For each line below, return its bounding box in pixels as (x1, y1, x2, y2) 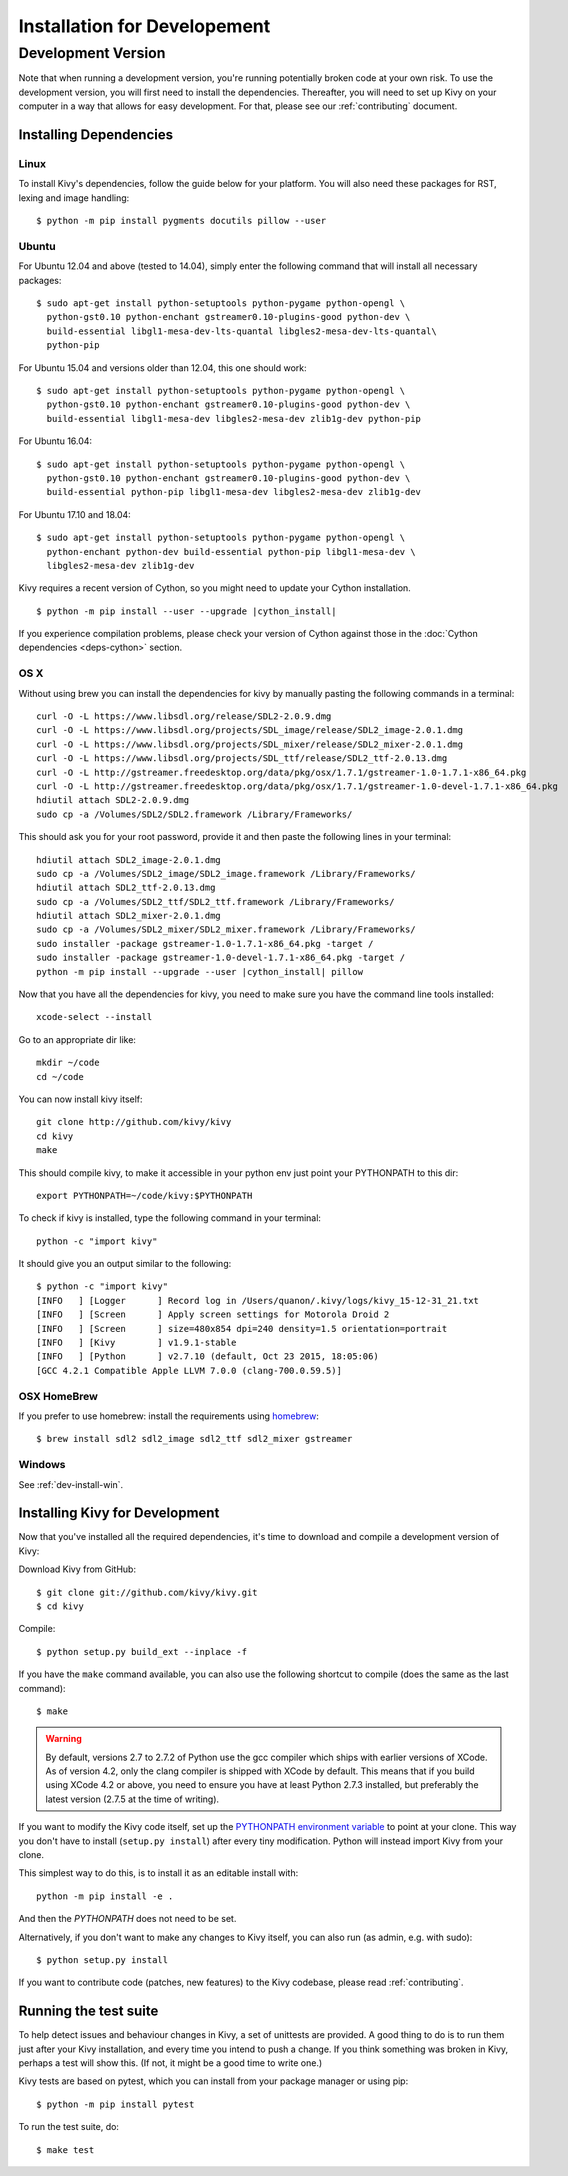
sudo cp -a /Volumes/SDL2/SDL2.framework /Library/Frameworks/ (36, 808, 353, 820)
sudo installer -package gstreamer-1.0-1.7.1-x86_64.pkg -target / (36, 938, 374, 949)
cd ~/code (36, 1071, 84, 1082)
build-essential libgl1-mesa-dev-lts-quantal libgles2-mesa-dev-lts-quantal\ (46, 325, 437, 337)
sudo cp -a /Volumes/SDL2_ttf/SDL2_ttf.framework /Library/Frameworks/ (36, 896, 395, 907)
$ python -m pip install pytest (36, 2098, 195, 2110)
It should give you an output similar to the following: (18, 1258, 232, 1270)
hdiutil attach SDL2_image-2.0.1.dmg (36, 854, 222, 865)
